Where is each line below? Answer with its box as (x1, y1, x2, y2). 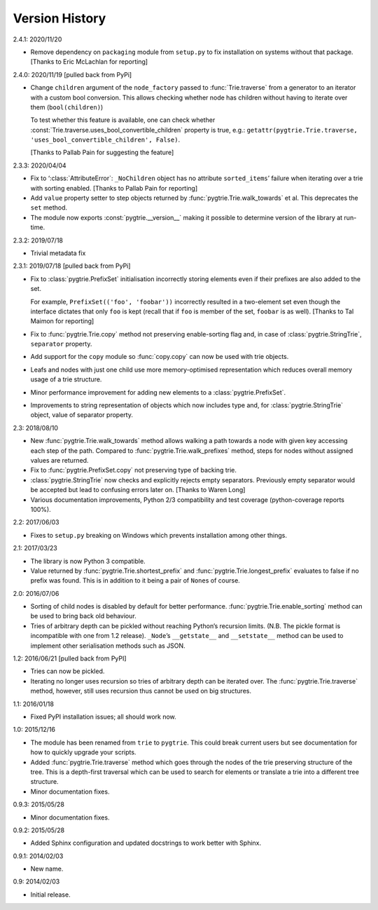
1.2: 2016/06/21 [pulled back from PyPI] (13, 654, 127, 663)
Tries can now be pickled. (30, 667, 105, 676)
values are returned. (30, 456, 89, 464)
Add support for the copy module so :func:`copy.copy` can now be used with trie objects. (30, 353, 289, 361)
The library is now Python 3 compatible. (30, 557, 146, 565)
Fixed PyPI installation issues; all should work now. (30, 712, 176, 721)
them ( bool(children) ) (30, 102, 104, 111)
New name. (30, 864, 64, 873)
